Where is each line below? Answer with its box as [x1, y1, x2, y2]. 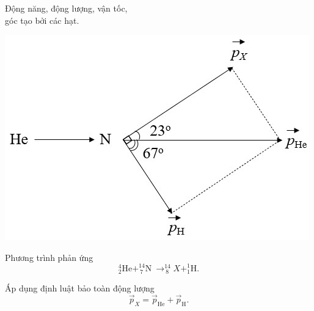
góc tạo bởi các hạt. [5, 13, 79, 26]
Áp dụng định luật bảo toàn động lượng [5, 282, 155, 295]
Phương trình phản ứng [5, 251, 93, 263]
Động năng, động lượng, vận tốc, [5, 2, 128, 14]
